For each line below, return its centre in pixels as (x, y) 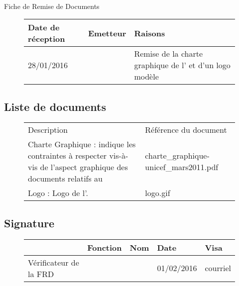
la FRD (41, 274)
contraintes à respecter (67, 156)
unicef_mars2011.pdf (182, 167)
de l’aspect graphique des (84, 167)
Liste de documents (55, 106)
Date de (44, 27)
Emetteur (107, 33)
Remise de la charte (169, 54)
